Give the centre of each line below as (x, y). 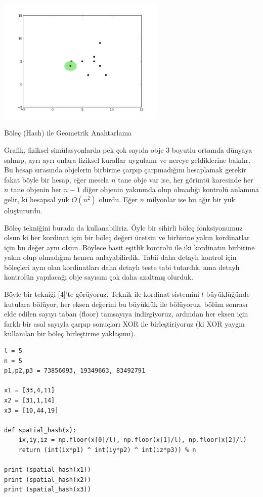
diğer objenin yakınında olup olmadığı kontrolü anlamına (171, 189)
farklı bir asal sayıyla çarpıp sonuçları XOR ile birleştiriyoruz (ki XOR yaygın (124, 323)
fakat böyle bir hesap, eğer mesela (57, 179)
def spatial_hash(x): (40, 430)
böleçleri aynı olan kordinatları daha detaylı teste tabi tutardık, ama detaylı (122, 267)
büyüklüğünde (228, 294)
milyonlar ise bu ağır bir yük (191, 199)
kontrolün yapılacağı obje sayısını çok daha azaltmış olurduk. (99, 277)
